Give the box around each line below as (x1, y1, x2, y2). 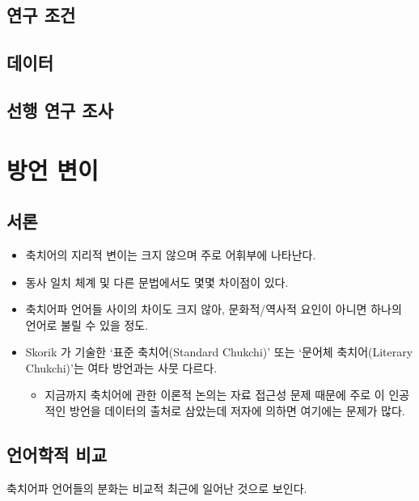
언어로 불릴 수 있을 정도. (25, 316, 149, 333)
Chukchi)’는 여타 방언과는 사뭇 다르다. (25, 359, 218, 376)
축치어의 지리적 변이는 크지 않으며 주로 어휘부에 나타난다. (25, 246, 316, 263)
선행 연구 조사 (6, 97, 114, 122)
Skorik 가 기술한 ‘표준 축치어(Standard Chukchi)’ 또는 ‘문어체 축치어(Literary (25, 343, 413, 360)
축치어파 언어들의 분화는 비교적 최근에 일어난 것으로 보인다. (6, 479, 307, 496)
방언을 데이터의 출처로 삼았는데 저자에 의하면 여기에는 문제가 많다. (70, 402, 405, 419)
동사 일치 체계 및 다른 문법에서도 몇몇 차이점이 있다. (25, 273, 289, 290)
